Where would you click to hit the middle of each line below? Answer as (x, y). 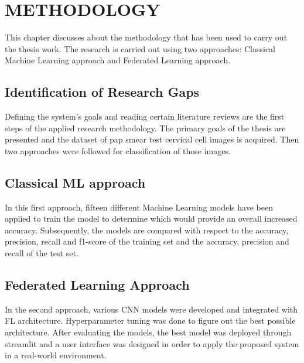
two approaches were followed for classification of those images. (118, 150)
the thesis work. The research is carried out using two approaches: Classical (140, 48)
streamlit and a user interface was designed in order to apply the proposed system (152, 343)
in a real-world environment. (56, 355)
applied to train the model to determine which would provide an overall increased (151, 218)
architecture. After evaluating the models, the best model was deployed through (148, 332)
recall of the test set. (42, 253)
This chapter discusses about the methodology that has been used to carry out (146, 37)
